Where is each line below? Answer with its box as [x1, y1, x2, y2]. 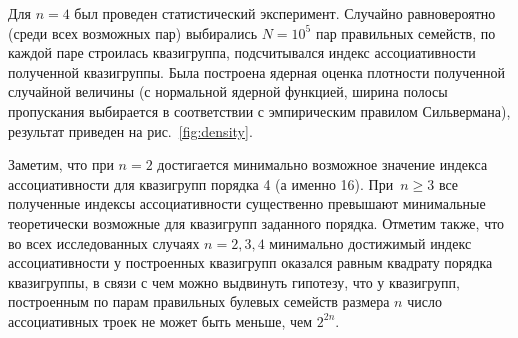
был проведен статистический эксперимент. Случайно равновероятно [74, 3, 496, 23]
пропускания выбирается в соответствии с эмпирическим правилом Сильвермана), [8, 100, 511, 121]
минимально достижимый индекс [269, 232, 472, 253]
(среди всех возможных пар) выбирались [8, 22, 258, 43]
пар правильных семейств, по [315, 22, 496, 43]
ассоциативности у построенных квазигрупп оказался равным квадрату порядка [8, 252, 493, 273]
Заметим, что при [8, 154, 114, 175]
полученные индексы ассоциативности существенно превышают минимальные [8, 193, 486, 214]
